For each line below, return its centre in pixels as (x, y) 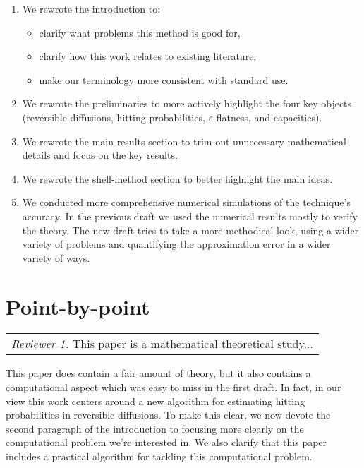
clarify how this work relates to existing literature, (148, 56)
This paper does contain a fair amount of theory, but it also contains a (158, 373)
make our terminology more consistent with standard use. (164, 79)
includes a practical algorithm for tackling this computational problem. (159, 456)
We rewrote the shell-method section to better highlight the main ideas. (177, 178)
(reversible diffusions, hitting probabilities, (114, 117)
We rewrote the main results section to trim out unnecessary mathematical (184, 141)
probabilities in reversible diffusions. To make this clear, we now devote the (168, 415)
